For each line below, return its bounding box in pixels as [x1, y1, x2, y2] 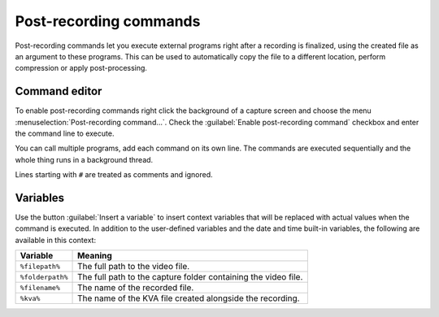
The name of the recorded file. [77, 282, 194, 293]
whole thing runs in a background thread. [15, 154, 154, 164]
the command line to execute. [15, 128, 115, 138]
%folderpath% [20, 272, 68, 281]
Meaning [77, 250, 113, 262]
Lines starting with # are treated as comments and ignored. [15, 170, 213, 180]
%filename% [20, 283, 61, 292]
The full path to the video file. [77, 261, 190, 272]
